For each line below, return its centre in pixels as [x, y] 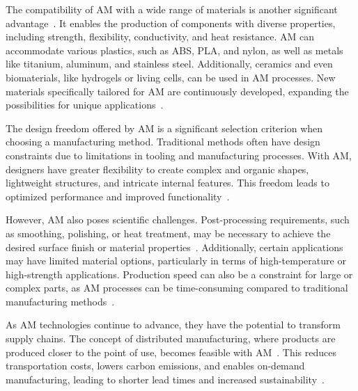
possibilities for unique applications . [85, 105]
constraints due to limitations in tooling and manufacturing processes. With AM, [179, 155]
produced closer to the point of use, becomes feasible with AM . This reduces [171, 352]
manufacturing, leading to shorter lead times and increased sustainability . [165, 379]
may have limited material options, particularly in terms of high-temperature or [176, 261]
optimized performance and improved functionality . [118, 196]
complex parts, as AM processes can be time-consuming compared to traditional [177, 288]
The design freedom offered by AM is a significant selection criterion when [164, 128]
